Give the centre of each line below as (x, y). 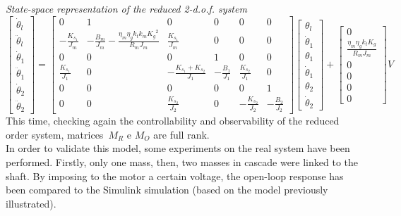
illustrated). (31, 203)
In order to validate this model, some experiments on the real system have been (178, 148)
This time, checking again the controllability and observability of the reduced (173, 121)
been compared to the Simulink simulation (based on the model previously (167, 190)
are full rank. (181, 134)
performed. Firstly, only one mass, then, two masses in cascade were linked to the (182, 161)
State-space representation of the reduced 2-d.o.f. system (126, 8)
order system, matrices (55, 134)
